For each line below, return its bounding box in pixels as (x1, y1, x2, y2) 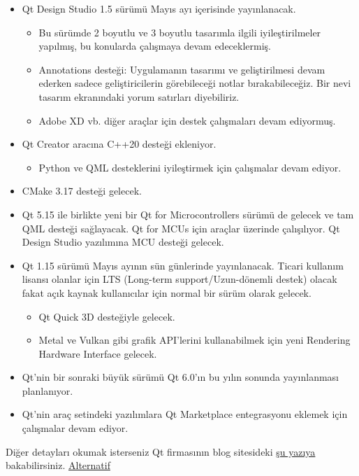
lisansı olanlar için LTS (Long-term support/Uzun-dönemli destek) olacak (22, 272, 337, 286)
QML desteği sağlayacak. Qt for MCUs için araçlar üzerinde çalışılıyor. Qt (22, 220, 340, 235)
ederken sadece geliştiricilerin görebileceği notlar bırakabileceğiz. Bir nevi (38, 76, 351, 90)
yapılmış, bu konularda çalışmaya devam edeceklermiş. (38, 38, 271, 53)
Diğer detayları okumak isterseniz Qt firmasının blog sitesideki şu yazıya (6, 444, 316, 458)
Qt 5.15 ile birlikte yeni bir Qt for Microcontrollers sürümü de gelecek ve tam (22, 206, 354, 221)
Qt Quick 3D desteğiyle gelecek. (38, 309, 175, 323)
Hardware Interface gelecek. (38, 346, 157, 360)
